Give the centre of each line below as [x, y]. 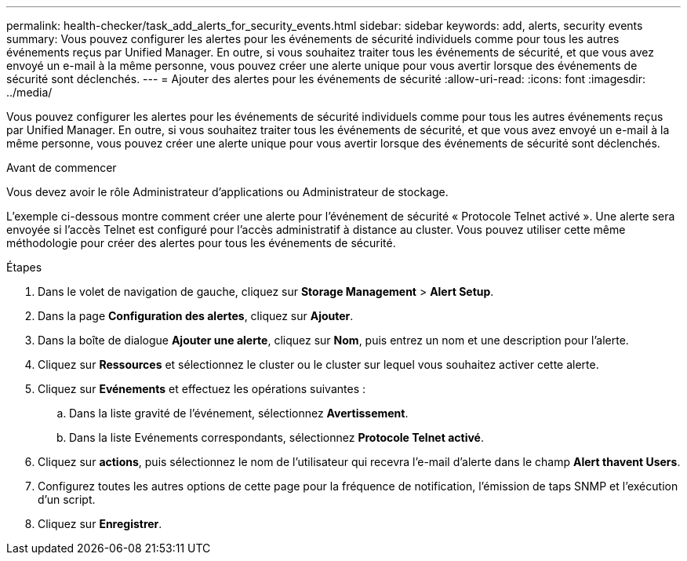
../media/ [29, 92]
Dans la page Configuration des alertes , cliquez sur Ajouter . [196, 316]
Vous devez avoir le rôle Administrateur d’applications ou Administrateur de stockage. [227, 192]
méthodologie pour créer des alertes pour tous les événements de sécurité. [201, 243]
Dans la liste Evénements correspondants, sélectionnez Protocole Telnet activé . [276, 437]
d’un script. [67, 499]
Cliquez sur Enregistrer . [100, 524]
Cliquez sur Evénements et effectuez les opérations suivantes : [202, 389]
